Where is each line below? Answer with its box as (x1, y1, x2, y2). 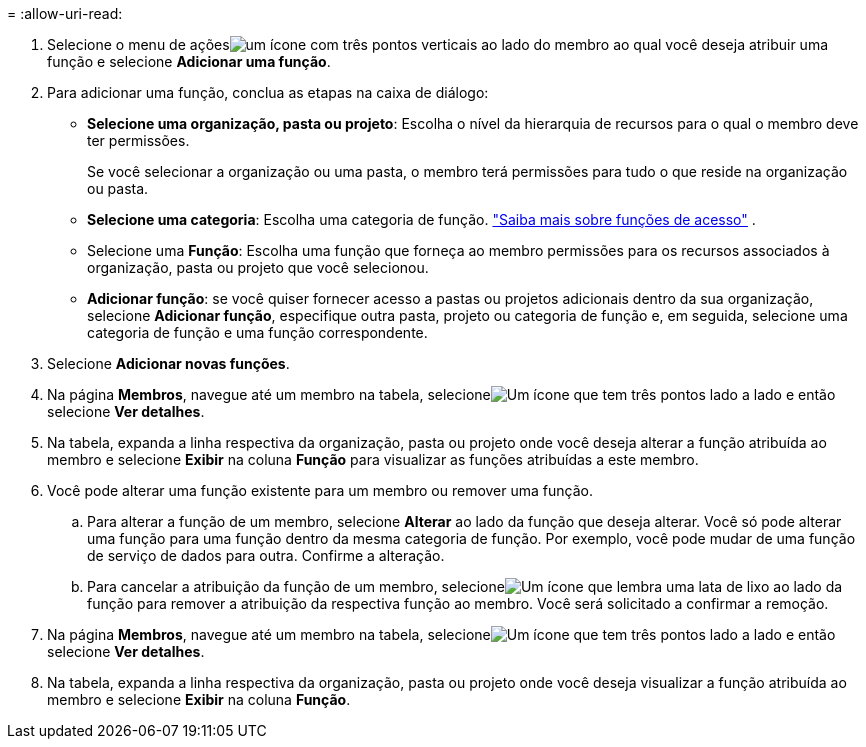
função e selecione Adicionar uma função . (47, 53, 331, 70)
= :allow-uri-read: (7, 5, 123, 22)
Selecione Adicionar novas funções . (47, 355, 290, 372)
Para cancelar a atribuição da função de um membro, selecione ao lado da (87, 578, 843, 595)
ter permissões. (87, 132, 190, 149)
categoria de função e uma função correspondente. (87, 324, 428, 341)
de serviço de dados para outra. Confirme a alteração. (87, 547, 445, 564)
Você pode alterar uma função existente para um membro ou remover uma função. (47, 482, 593, 499)
